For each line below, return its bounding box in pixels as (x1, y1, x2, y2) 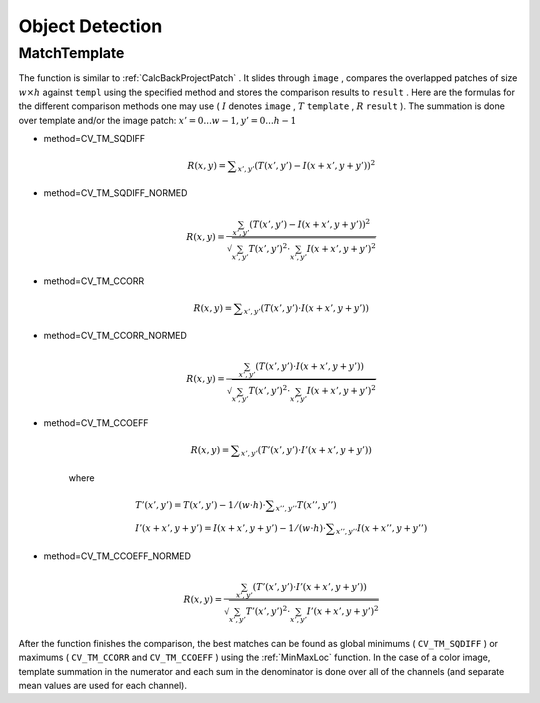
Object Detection (18, 15, 163, 37)
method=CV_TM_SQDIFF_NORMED (43, 187, 188, 199)
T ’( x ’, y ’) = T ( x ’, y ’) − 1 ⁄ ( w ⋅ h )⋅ (135, 499, 266, 510)
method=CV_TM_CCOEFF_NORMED (43, 550, 192, 562)
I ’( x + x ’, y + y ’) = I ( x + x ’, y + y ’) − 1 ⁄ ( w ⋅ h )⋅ (135, 523, 327, 534)
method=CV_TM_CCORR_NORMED (43, 330, 187, 342)
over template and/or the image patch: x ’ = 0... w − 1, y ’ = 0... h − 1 (18, 114, 297, 126)
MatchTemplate (18, 44, 125, 62)
